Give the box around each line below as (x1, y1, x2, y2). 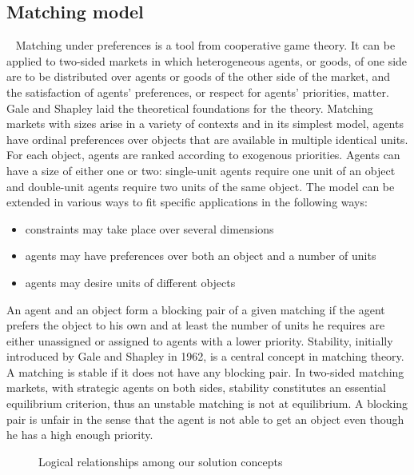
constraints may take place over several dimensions (25, 220, 274, 237)
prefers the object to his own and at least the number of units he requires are (6, 317, 385, 333)
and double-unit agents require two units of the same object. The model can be (6, 178, 395, 194)
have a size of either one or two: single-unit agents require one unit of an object (6, 162, 396, 178)
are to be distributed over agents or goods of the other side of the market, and (6, 68, 391, 85)
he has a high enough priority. (6, 426, 153, 443)
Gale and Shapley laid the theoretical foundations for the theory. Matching (6, 99, 373, 116)
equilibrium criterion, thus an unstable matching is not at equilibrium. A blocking (6, 395, 408, 412)
